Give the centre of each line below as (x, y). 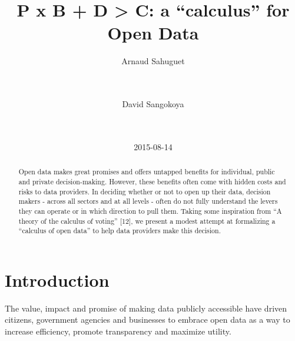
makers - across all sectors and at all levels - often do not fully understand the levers (148, 201)
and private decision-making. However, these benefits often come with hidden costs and (152, 181)
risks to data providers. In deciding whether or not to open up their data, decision (145, 191)
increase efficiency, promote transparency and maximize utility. (118, 331)
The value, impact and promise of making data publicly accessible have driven (146, 308)
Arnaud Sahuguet (153, 61)
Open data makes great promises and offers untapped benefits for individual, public (147, 172)
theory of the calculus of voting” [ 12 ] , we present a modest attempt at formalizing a (147, 221)
